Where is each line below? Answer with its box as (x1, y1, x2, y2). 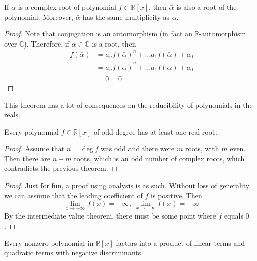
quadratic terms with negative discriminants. (4, 247, 143, 258)
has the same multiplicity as (82, 11, 169, 22)
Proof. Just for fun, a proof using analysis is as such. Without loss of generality (4, 180, 250, 191)
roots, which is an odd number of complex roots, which (74, 153, 245, 163)
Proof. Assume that (4, 143, 65, 154)
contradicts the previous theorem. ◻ (4, 163, 118, 173)
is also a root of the (176, 2, 237, 12)
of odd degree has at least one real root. (93, 126, 218, 137)
